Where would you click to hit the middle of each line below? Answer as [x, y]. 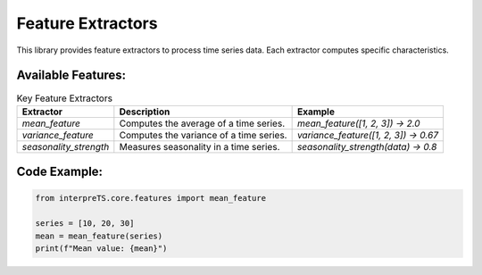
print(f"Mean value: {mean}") [101, 249]
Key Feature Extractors [65, 98]
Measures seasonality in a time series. [199, 146]
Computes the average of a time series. [202, 123]
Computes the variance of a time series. [203, 135]
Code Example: [59, 172]
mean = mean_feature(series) [99, 236]
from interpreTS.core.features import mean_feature [151, 198]
